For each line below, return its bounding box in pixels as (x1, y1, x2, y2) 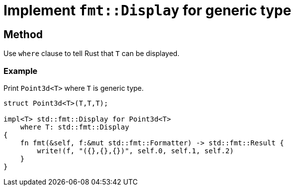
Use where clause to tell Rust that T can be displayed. (3, 49, 180, 58)
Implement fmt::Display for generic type (3, 2, 292, 19)
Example (3, 65, 38, 76)
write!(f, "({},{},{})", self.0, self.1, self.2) (37, 146, 234, 155)
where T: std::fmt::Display (20, 123, 129, 131)
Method (3, 28, 43, 41)
